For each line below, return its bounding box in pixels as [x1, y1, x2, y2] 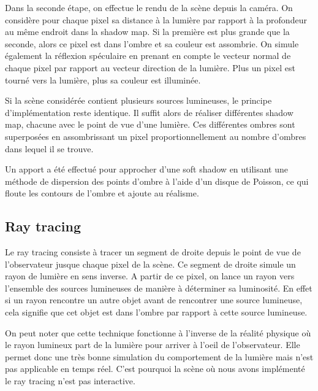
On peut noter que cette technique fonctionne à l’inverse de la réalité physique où [5, 326, 311, 339]
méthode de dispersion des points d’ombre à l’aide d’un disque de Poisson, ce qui [5, 174, 309, 187]
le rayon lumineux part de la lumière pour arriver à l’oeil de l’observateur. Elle [5, 338, 300, 351]
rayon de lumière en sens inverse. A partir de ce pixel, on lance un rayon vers [5, 269, 295, 282]
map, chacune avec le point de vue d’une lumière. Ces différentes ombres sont [5, 118, 295, 131]
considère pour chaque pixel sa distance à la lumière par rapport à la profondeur [5, 13, 307, 26]
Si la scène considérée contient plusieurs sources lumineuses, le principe [5, 94, 272, 107]
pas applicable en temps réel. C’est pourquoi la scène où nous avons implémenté [5, 362, 305, 375]
